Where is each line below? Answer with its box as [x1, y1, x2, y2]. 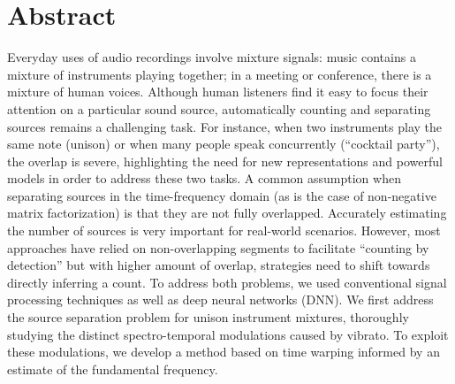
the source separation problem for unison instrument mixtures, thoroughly [7, 308, 409, 326]
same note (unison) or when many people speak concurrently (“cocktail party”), [7, 134, 440, 153]
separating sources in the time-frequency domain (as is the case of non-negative [7, 186, 436, 204]
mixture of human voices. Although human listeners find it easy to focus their [7, 82, 428, 101]
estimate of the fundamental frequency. [7, 359, 218, 378]
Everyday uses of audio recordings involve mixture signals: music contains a [7, 48, 416, 66]
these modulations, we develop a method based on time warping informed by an [7, 342, 440, 361]
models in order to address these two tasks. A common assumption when [7, 169, 401, 188]
